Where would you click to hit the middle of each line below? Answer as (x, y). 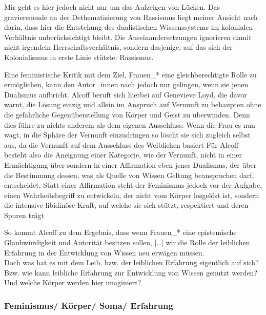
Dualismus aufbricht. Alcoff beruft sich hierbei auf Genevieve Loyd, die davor (126, 94)
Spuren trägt (24, 215)
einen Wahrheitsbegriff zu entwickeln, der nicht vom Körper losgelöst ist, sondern (132, 195)
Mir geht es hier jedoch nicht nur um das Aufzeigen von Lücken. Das (112, 7)
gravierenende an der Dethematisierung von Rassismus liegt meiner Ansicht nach (131, 17)
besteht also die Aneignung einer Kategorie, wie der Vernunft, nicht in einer (123, 155)
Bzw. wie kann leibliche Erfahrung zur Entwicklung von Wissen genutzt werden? (131, 272)
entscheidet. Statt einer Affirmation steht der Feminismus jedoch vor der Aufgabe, (133, 185)
